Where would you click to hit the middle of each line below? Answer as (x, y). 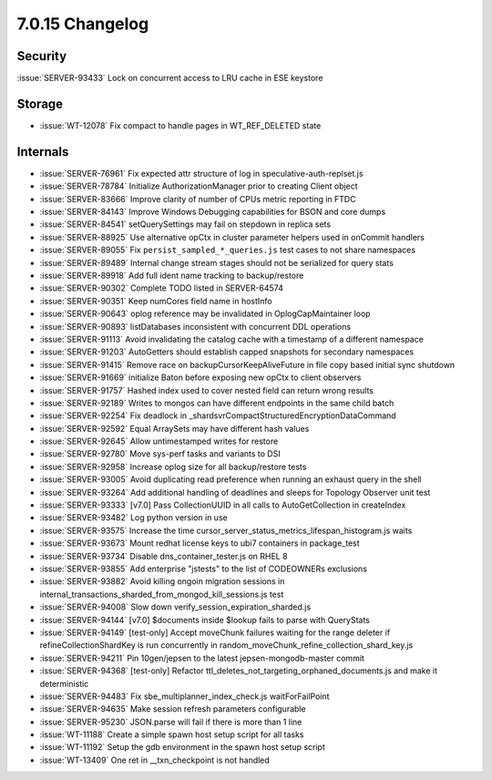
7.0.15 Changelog (83, 24)
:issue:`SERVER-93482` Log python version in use (133, 518)
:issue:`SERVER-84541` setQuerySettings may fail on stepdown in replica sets (185, 224)
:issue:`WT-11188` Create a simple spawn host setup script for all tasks (172, 734)
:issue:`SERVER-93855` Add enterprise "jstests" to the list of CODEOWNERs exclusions (204, 569)
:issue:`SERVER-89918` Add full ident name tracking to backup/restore (172, 275)
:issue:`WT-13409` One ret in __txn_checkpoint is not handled (155, 760)
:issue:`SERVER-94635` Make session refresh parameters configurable (173, 709)
